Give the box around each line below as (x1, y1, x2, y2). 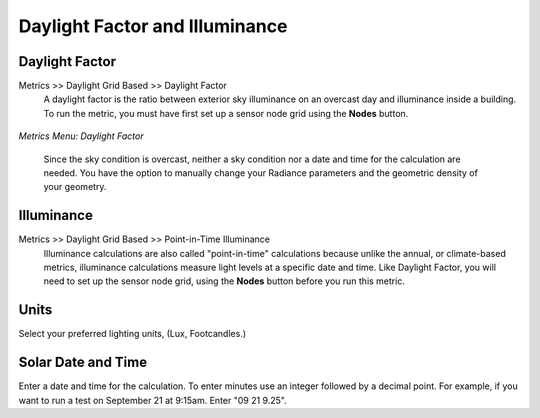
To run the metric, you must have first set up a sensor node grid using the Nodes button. (43, 107, 409, 119)
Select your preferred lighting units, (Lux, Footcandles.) (18, 328, 247, 340)
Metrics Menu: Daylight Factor (18, 130, 144, 142)
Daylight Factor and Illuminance (18, 15, 288, 37)
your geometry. (43, 181, 107, 193)
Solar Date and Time (18, 354, 148, 371)
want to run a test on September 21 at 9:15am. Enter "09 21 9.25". (18, 394, 287, 406)
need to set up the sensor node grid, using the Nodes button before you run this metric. (43, 275, 405, 287)
